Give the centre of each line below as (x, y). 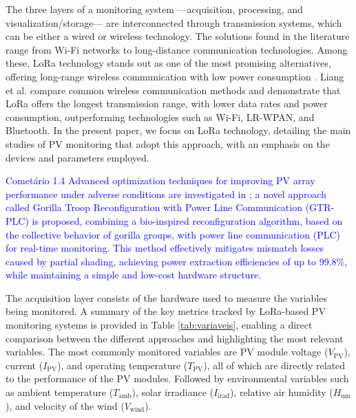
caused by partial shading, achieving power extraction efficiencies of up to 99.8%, (177, 261)
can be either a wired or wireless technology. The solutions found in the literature (178, 36)
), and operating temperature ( (123, 365)
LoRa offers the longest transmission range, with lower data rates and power (167, 103)
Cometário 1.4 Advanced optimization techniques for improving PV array (160, 180)
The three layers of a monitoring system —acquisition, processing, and (154, 9)
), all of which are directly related (274, 365)
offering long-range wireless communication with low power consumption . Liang (175, 76)
